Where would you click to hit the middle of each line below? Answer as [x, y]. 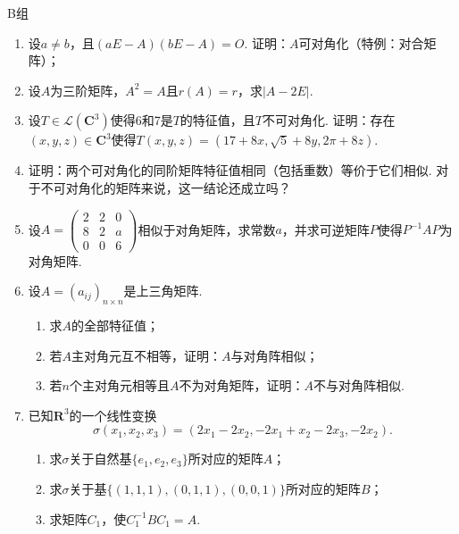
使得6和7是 [142, 120]
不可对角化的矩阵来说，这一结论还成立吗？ [166, 187]
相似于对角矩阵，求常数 [207, 229]
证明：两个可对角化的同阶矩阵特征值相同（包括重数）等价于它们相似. [230, 170]
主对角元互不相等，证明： [147, 355]
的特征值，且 [217, 120]
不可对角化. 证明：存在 [329, 120]
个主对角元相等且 [120, 385]
